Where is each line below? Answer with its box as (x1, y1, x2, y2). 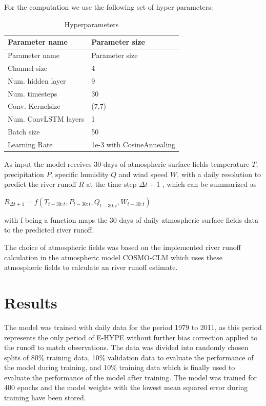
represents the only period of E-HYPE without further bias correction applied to (4, 332, 258, 342)
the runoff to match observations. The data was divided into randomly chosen (4, 342, 249, 353)
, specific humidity (51, 168, 109, 179)
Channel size (8, 62, 48, 73)
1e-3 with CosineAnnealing (91, 139, 176, 149)
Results (4, 292, 57, 313)
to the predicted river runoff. (4, 224, 94, 235)
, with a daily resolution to (177, 168, 261, 179)
